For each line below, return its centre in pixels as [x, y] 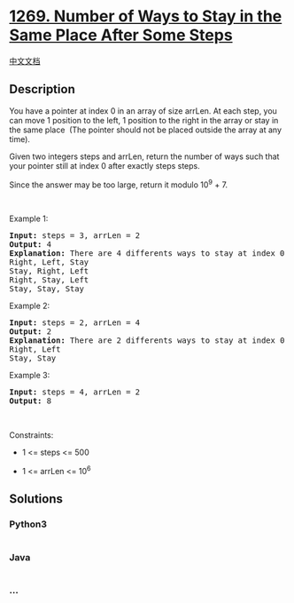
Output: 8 [30, 401]
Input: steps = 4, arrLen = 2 [75, 392]
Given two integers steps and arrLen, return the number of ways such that [144, 156]
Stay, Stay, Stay [46, 289]
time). [20, 139]
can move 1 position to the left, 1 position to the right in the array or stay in [144, 120]
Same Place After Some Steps [121, 35]
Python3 [28, 524]
